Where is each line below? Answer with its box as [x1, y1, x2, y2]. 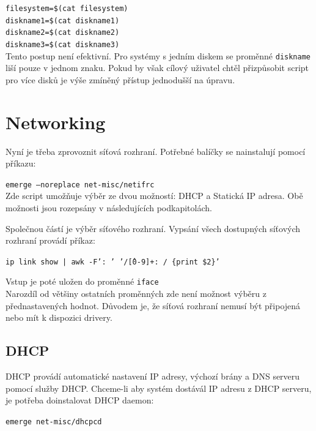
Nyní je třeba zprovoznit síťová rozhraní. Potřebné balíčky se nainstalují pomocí [6, 144, 306, 157]
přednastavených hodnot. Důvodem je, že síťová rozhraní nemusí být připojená [6, 299, 301, 312]
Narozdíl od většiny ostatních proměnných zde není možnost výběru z [6, 287, 266, 300]
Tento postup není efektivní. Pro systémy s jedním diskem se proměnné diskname [6, 49, 310, 62]
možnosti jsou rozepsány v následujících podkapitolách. [6, 201, 212, 214]
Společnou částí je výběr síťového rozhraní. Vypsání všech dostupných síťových [6, 222, 301, 234]
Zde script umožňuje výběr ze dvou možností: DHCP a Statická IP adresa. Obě [6, 189, 303, 202]
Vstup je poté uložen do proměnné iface [6, 275, 159, 288]
